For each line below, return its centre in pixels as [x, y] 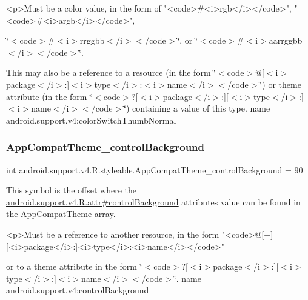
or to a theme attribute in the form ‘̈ [74, 266]
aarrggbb [286, 40]
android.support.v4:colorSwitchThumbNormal [91, 120]
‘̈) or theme [280, 84]
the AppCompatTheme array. [61, 214]
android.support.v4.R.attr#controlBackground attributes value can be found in [153, 202]
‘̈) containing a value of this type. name [197, 108]
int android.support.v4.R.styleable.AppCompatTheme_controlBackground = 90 [155, 169]
